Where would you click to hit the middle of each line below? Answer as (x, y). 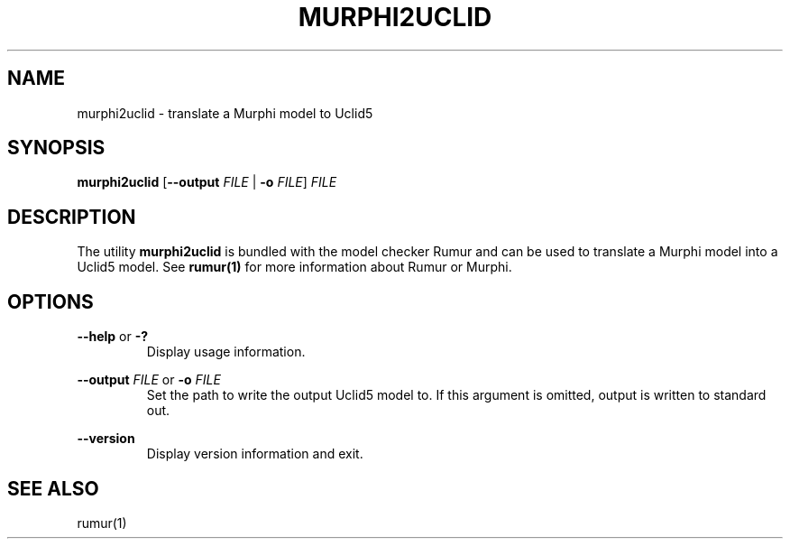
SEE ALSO (53, 488)
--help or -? (113, 337)
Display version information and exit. (255, 454)
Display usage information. (226, 352)
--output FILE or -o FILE (149, 380)
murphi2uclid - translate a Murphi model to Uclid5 (225, 113)
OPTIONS (51, 301)
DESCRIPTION (72, 217)
